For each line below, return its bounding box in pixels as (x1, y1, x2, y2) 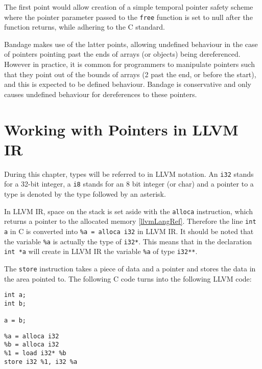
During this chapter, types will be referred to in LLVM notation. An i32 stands (4, 168, 254, 179)
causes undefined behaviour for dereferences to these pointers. (4, 88, 197, 99)
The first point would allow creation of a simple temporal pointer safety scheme (4, 2, 253, 12)
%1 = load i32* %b (4, 350, 66, 357)
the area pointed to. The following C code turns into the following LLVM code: (4, 273, 252, 284)
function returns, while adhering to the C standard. (4, 21, 165, 32)
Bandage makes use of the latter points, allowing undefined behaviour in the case (4, 38, 258, 49)
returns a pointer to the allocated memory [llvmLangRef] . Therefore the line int (4, 216, 256, 226)
